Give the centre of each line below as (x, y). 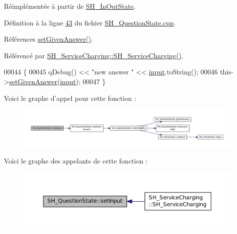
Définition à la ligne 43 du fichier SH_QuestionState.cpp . (90, 22)
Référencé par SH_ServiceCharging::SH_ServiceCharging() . (94, 55)
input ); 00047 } (83, 81)
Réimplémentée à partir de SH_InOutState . (70, 6)
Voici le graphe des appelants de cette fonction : (76, 160)
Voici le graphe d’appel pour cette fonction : (70, 98)
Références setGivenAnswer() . (49, 39)
